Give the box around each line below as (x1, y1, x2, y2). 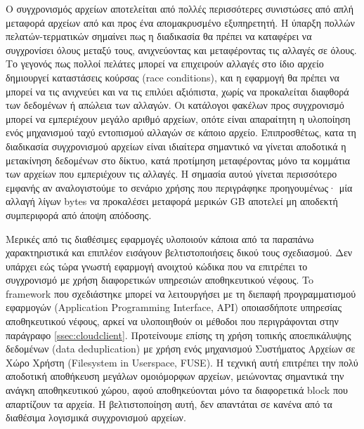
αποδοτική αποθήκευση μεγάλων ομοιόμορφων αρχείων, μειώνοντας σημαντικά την (6, 369, 344, 383)
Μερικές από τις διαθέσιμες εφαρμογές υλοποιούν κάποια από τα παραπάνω (6, 231, 314, 246)
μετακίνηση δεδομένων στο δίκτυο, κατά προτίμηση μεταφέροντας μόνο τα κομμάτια (6, 152, 351, 167)
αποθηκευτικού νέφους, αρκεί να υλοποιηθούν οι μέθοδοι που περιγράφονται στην (6, 314, 339, 329)
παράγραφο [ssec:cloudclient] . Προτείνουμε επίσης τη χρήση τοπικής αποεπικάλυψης (6, 327, 351, 342)
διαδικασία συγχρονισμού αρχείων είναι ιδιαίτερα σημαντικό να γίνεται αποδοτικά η (6, 138, 346, 153)
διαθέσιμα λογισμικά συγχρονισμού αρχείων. (6, 410, 186, 425)
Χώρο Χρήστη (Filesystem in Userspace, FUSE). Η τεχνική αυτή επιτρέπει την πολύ (6, 355, 358, 369)
